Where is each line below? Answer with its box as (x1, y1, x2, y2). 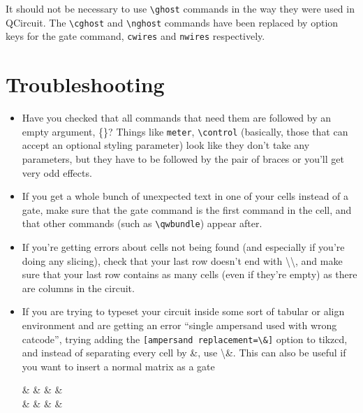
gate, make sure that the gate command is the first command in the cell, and (22, 202, 352, 217)
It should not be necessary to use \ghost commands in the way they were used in (6, 1, 355, 15)
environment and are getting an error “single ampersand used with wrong (22, 317, 337, 332)
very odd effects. (22, 165, 92, 180)
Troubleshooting (6, 70, 165, 99)
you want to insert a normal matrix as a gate (22, 358, 215, 373)
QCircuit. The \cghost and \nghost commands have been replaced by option (6, 15, 339, 29)
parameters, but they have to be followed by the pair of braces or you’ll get (22, 151, 344, 166)
